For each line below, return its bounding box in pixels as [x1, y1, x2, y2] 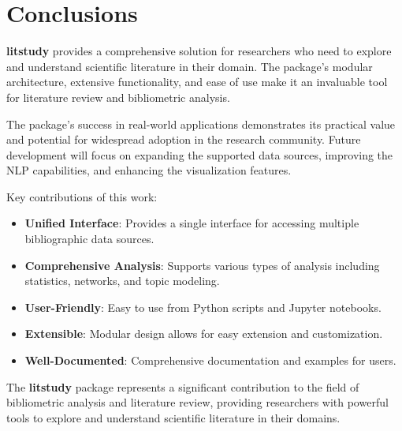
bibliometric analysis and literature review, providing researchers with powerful [6, 394, 389, 410]
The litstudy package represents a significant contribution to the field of [6, 378, 359, 395]
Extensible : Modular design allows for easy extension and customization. [24, 325, 383, 342]
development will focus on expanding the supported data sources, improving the [6, 146, 393, 163]
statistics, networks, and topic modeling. [24, 272, 220, 289]
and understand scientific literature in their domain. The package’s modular [6, 58, 373, 74]
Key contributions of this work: [6, 188, 158, 204]
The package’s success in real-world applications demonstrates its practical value [6, 115, 396, 132]
